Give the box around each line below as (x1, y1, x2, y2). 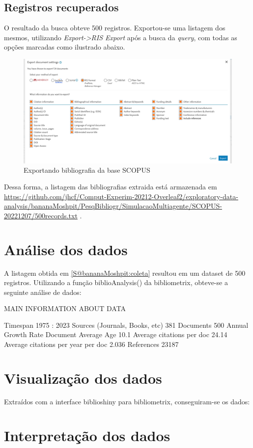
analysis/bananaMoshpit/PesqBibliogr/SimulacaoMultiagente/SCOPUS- (4, 201, 222, 211)
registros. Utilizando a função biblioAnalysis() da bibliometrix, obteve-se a (4, 277, 228, 288)
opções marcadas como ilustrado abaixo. (4, 42, 125, 52)
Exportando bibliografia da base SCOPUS (24, 165, 150, 175)
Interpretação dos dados (4, 425, 170, 445)
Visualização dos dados (4, 368, 162, 388)
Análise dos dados (4, 239, 128, 259)
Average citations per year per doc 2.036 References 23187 (4, 339, 179, 349)
